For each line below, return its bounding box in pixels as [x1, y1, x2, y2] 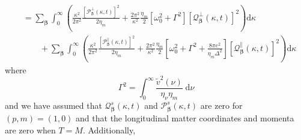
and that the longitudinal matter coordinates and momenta [76, 112, 294, 124]
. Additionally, [82, 123, 136, 136]
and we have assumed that [5, 99, 102, 112]
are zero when [5, 123, 56, 136]
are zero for [200, 99, 243, 112]
